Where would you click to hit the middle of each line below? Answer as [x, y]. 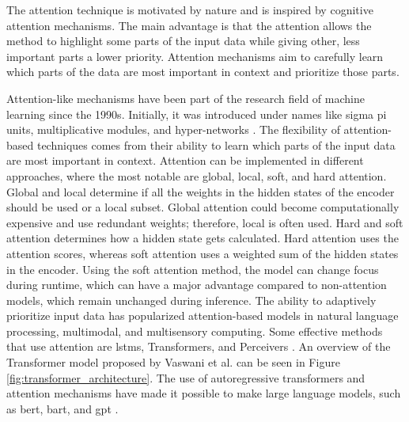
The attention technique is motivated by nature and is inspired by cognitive [190, 10]
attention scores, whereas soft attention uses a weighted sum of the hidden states [203, 253]
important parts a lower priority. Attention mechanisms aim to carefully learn [195, 56]
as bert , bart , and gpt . [62, 408]
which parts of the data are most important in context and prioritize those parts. [203, 72]
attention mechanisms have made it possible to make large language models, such [204, 393]
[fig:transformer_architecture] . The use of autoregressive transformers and [186, 377]
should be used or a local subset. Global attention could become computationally [203, 207]
